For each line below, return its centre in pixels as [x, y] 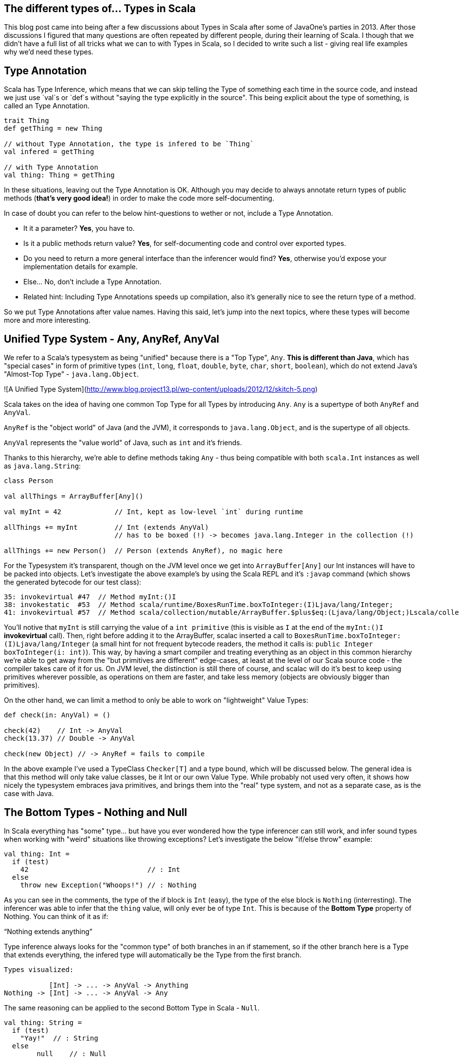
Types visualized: [39, 969]
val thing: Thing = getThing [59, 175]
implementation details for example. [81, 267]
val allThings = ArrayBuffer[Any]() [74, 496]
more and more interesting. [47, 320]
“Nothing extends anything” [48, 931]
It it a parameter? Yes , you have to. [79, 228]
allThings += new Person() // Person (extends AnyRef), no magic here [143, 551]
